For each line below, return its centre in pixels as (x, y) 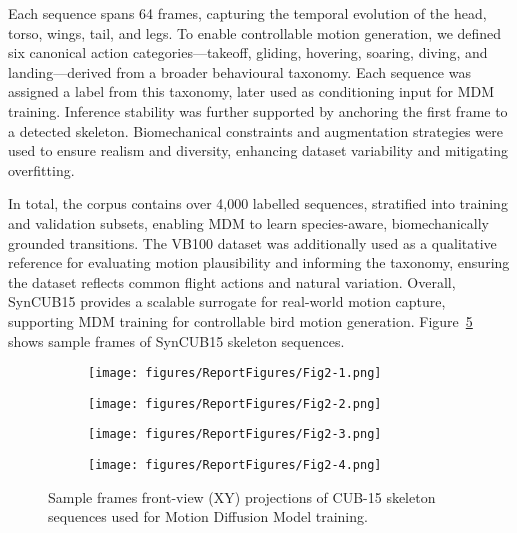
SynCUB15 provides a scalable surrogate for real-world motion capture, (227, 301)
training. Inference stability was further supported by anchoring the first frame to (258, 110)
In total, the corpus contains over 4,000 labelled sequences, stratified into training (258, 203)
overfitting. (41, 169)
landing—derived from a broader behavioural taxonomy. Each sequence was (239, 71)
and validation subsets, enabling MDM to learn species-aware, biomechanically (248, 222)
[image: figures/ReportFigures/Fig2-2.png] (235, 403)
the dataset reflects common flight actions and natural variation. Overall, (232, 281)
